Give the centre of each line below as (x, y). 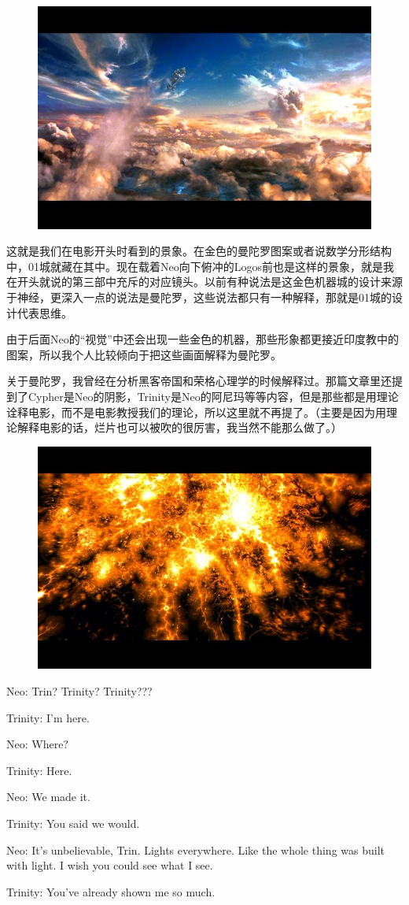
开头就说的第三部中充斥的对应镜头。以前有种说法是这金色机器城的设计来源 (210, 282)
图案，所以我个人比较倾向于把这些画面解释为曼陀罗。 (144, 354)
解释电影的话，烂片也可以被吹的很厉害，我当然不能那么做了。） (179, 427)
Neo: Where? (37, 744)
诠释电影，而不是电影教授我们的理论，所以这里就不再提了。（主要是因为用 (196, 412)
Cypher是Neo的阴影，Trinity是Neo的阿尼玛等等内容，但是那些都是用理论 (213, 396)
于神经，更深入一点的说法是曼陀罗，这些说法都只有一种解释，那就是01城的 (199, 297)
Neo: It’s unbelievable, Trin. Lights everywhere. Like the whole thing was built (196, 849)
